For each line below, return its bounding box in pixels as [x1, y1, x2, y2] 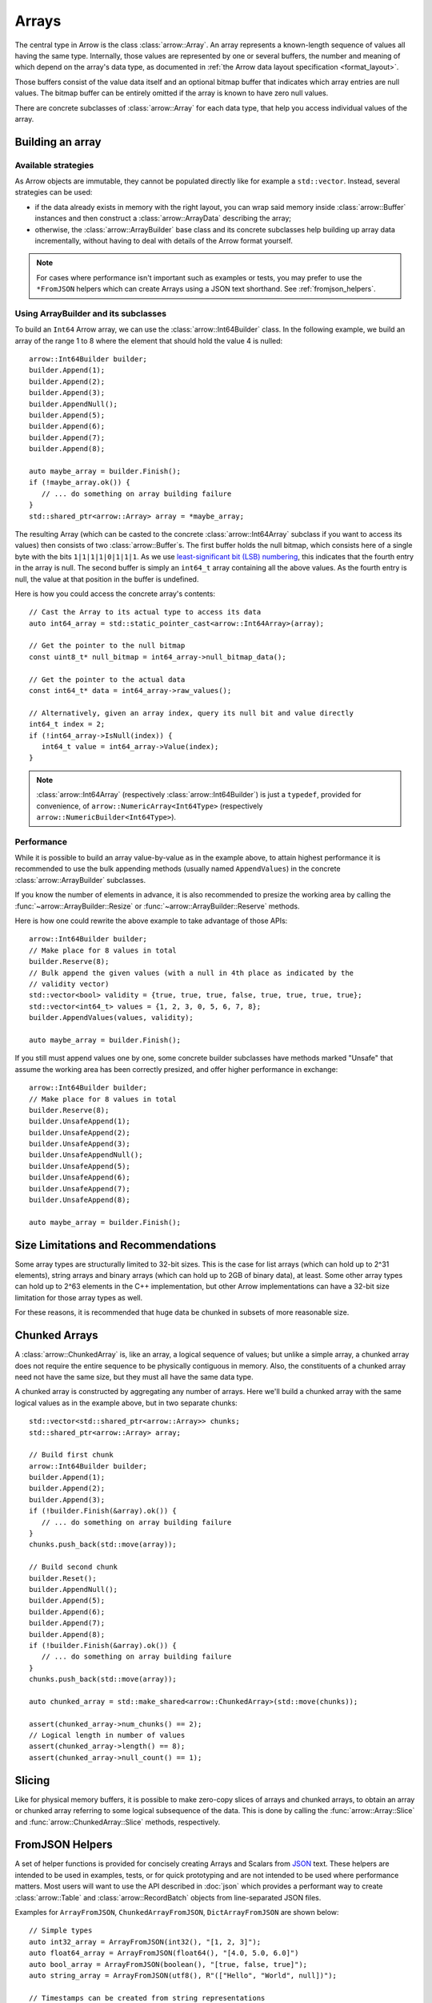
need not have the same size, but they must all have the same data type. [14, 1372, 254, 1381]
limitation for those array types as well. [14, 1292, 143, 1302]
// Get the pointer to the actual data [29, 675, 186, 684]
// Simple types [29, 1926, 93, 1935]
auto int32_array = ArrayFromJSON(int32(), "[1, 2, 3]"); [29, 1937, 262, 1946]
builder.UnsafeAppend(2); [29, 1128, 131, 1137]
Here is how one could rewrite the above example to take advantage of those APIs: [14, 916, 288, 925]
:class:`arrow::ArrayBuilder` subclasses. [14, 875, 146, 885]
